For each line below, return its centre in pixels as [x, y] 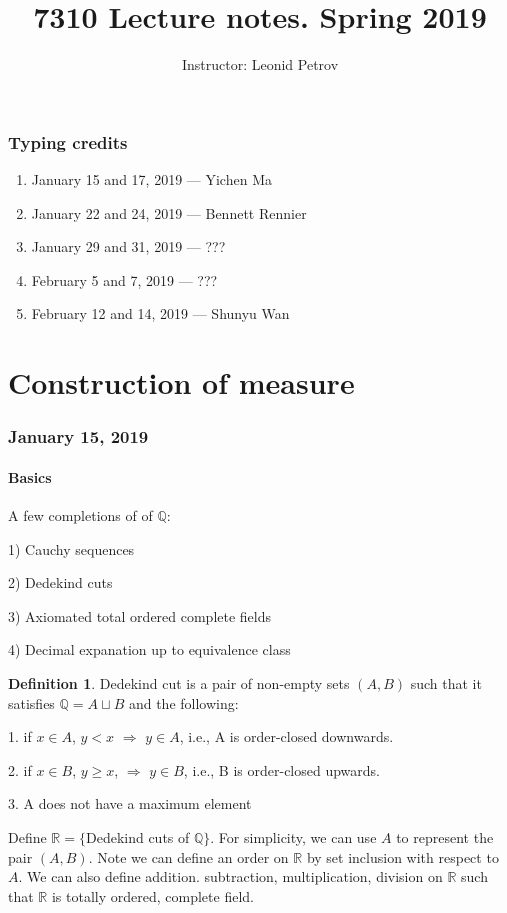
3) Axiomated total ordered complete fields [140, 615]
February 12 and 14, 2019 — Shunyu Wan [160, 313]
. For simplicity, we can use [293, 836]
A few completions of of [80, 515]
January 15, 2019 [78, 436]
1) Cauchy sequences [71, 548]
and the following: [183, 702]
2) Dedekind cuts [60, 582]
